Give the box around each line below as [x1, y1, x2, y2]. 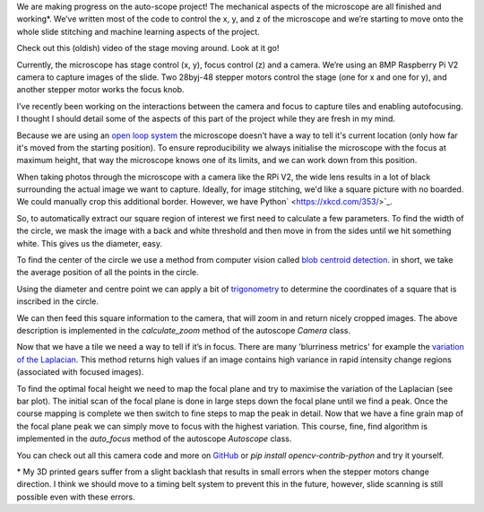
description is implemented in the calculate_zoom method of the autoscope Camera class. [16, 325, 351, 335]
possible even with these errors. [16, 491, 135, 502]
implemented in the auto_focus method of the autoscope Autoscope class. [16, 433, 292, 444]
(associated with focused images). [16, 367, 144, 377]
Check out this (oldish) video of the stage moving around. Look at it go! [16, 43, 280, 54]
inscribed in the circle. [16, 296, 99, 307]
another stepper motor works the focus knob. [16, 84, 185, 95]
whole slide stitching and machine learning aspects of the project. [16, 26, 260, 37]
